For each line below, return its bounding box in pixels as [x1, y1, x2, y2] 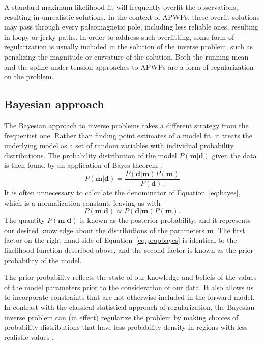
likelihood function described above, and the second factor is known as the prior [4, 244, 254, 255]
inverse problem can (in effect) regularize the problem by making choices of [4, 311, 239, 322]
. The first [214, 224, 245, 235]
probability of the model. [4, 254, 82, 265]
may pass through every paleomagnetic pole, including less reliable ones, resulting [4, 21, 258, 32]
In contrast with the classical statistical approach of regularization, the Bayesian [4, 301, 255, 312]
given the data [212, 150, 257, 160]
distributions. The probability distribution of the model [4, 150, 177, 160]
